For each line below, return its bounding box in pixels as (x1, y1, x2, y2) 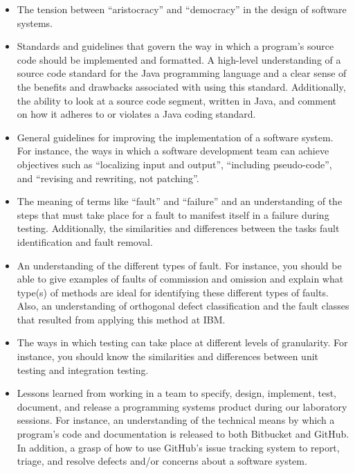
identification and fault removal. (17, 234, 153, 249)
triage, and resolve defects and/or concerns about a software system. (17, 454, 307, 468)
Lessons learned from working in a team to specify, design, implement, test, (17, 386, 336, 400)
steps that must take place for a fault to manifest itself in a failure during (17, 207, 329, 222)
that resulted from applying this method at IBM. (17, 312, 226, 326)
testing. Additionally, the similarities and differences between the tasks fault (17, 221, 340, 235)
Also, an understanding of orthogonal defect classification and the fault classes (17, 298, 349, 313)
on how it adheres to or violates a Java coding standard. (17, 107, 256, 121)
